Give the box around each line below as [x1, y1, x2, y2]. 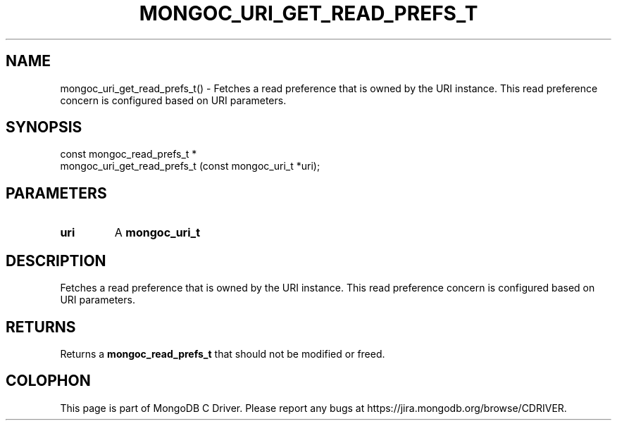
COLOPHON [6, 372, 91, 390]
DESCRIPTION [6, 251, 106, 270]
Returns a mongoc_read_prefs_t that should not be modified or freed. [60, 347, 385, 360]
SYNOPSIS [6, 118, 82, 137]
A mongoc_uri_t [114, 225, 201, 240]
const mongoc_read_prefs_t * [60, 148, 197, 161]
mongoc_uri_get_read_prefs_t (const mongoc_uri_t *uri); [60, 160, 320, 173]
